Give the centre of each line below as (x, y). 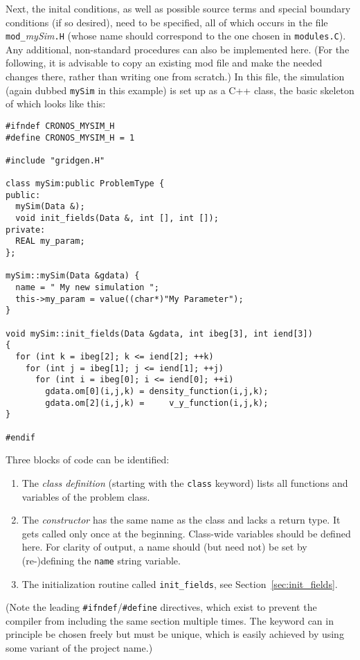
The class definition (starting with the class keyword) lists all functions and (185, 482)
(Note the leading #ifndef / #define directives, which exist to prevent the (161, 607)
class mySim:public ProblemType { (85, 184)
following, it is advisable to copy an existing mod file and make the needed (164, 63)
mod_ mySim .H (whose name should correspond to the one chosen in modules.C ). (176, 36)
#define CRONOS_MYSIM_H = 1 (70, 137)
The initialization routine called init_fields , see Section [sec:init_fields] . (180, 583)
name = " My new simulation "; (87, 288)
